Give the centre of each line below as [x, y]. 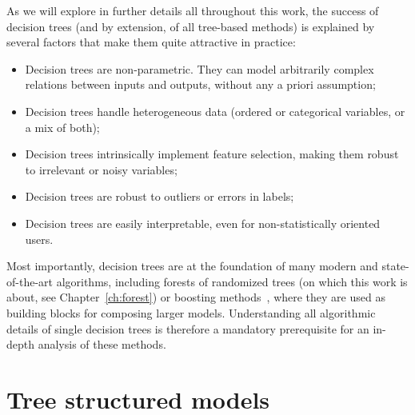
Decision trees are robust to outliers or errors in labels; [160, 196]
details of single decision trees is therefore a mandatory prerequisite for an [188, 328]
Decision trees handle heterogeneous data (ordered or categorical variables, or [215, 111]
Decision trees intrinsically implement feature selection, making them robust [212, 154]
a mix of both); [62, 127]
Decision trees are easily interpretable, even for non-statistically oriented [203, 223]
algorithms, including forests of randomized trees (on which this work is [232, 281]
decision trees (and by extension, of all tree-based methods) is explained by [191, 26]
